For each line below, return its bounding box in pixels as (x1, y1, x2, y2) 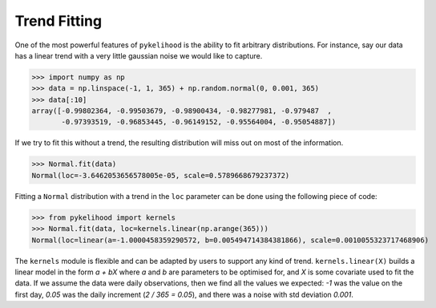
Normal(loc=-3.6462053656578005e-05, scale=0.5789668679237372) (31, 171, 290, 180)
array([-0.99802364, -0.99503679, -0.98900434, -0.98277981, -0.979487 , (31, 107, 333, 115)
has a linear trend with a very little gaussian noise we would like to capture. (14, 51, 263, 60)
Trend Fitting (14, 12, 103, 30)
